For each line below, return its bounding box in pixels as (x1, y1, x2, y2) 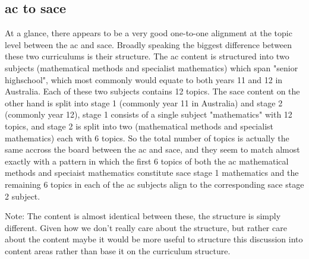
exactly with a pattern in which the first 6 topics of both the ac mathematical (5, 154, 289, 167)
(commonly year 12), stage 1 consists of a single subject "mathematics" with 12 (5, 108, 292, 121)
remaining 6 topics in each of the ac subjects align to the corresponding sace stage (5, 178, 304, 190)
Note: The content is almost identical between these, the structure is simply (5, 210, 281, 222)
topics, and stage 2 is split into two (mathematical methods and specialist (5, 119, 274, 132)
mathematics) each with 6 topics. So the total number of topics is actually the (5, 131, 289, 144)
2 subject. (5, 189, 40, 202)
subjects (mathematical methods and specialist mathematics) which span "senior (5, 61, 298, 74)
